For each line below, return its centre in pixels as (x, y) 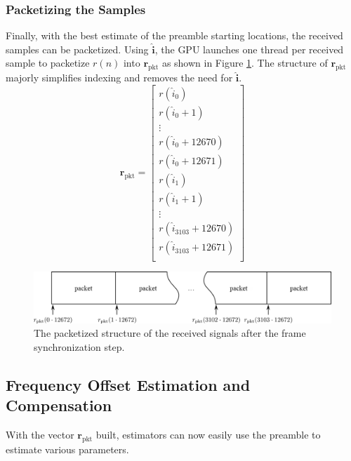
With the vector (40, 435)
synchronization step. (79, 347)
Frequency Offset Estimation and (128, 385)
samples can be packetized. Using (77, 49)
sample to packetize (48, 63)
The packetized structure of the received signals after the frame (170, 333)
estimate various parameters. (67, 449)
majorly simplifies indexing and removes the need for (119, 78)
